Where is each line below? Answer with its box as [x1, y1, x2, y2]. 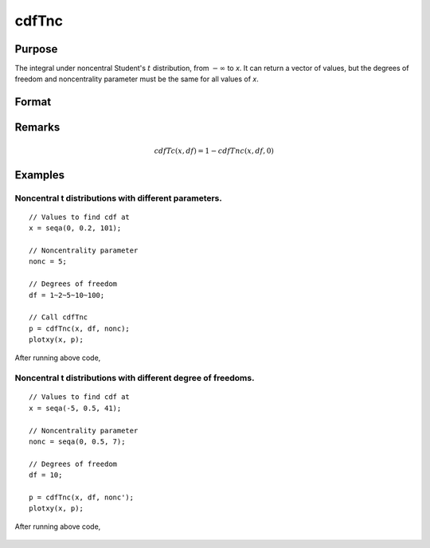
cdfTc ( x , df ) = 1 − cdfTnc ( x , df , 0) [154, 146, 275, 155]
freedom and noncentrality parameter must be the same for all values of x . [14, 74, 259, 84]
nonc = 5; [29, 257, 67, 266]
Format [14, 96, 52, 109]
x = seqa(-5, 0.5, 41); [29, 403, 122, 413]
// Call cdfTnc [29, 313, 88, 322]
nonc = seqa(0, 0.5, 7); [29, 437, 126, 446]
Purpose [14, 42, 58, 56]
